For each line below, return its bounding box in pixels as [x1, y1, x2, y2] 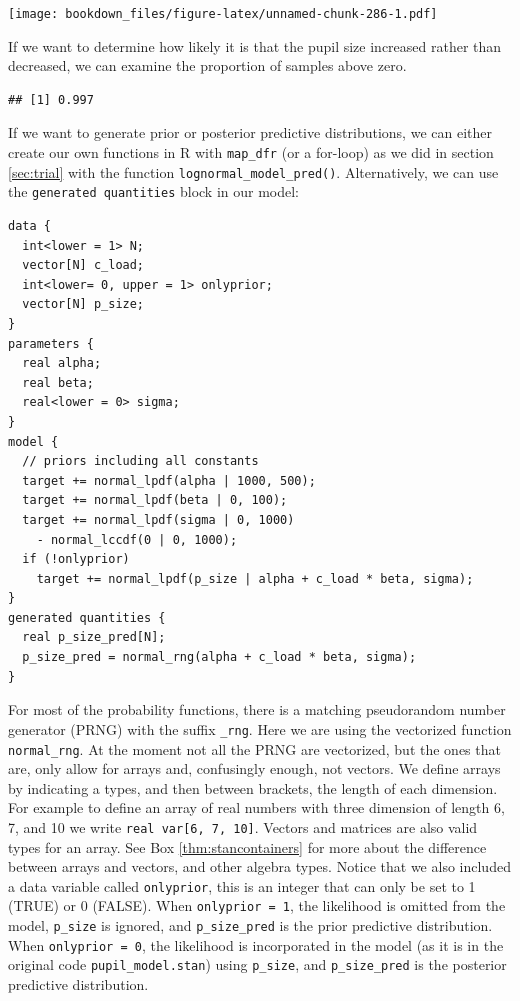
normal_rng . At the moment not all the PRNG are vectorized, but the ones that [8, 738, 501, 759]
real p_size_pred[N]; [22, 630, 166, 645]
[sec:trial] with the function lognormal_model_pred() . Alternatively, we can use [8, 161, 499, 182]
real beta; [22, 375, 94, 390]
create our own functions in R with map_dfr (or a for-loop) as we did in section [8, 142, 494, 163]
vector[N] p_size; [22, 297, 145, 312]
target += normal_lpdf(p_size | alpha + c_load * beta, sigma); [36, 571, 474, 586]
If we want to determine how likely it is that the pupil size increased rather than [8, 35, 502, 56]
